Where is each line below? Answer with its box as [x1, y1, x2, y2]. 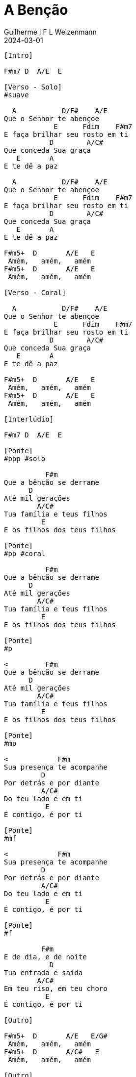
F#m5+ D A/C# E [4, 1047, 99, 1056]
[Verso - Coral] [4, 288, 66, 297]
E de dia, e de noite [4, 952, 87, 961]
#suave [4, 90, 29, 99]
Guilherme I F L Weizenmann [4, 27, 97, 36]
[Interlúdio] [4, 415, 54, 423]
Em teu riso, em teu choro [4, 984, 108, 992]
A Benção [4, 1, 68, 18]
